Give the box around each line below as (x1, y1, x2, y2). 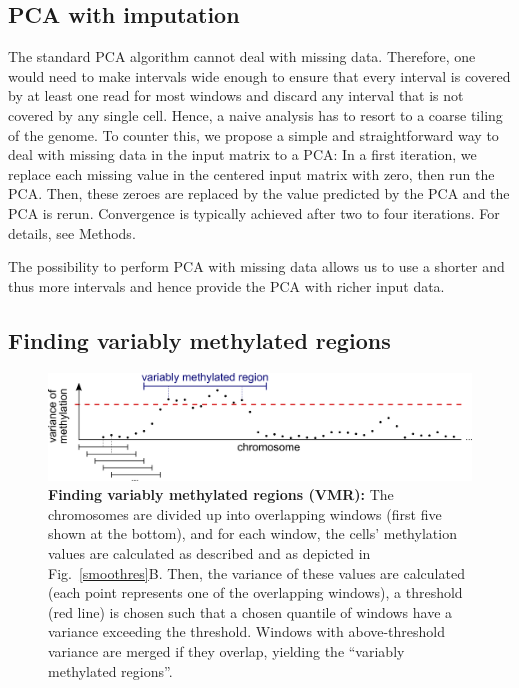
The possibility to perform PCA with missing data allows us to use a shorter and (8, 256, 505, 277)
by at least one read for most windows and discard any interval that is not (8, 85, 464, 106)
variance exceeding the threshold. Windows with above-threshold (48, 621, 446, 642)
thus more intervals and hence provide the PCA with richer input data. (8, 275, 445, 296)
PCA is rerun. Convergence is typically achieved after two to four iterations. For (8, 202, 500, 223)
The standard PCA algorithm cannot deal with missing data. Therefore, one (8, 46, 476, 67)
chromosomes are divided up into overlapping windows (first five (48, 503, 442, 524)
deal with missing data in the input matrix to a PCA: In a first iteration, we (8, 144, 477, 165)
